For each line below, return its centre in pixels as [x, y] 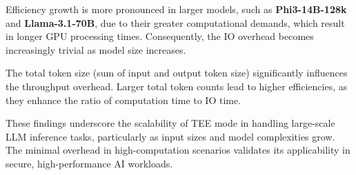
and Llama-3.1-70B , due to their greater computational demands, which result [175, 22]
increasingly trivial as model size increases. [96, 49]
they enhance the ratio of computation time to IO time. [123, 100]
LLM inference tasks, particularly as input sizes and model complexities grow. [170, 136]
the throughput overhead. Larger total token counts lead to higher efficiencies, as [177, 86]
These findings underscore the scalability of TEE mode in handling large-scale [170, 123]
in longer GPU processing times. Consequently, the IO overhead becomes [160, 36]
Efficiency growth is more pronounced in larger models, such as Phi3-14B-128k [176, 9]
